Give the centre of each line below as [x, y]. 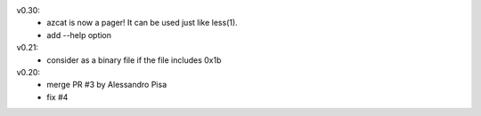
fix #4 [57, 97]
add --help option [79, 35]
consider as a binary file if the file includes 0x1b [134, 60]
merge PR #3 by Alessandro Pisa [107, 85]
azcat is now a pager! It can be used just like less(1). [142, 23]
